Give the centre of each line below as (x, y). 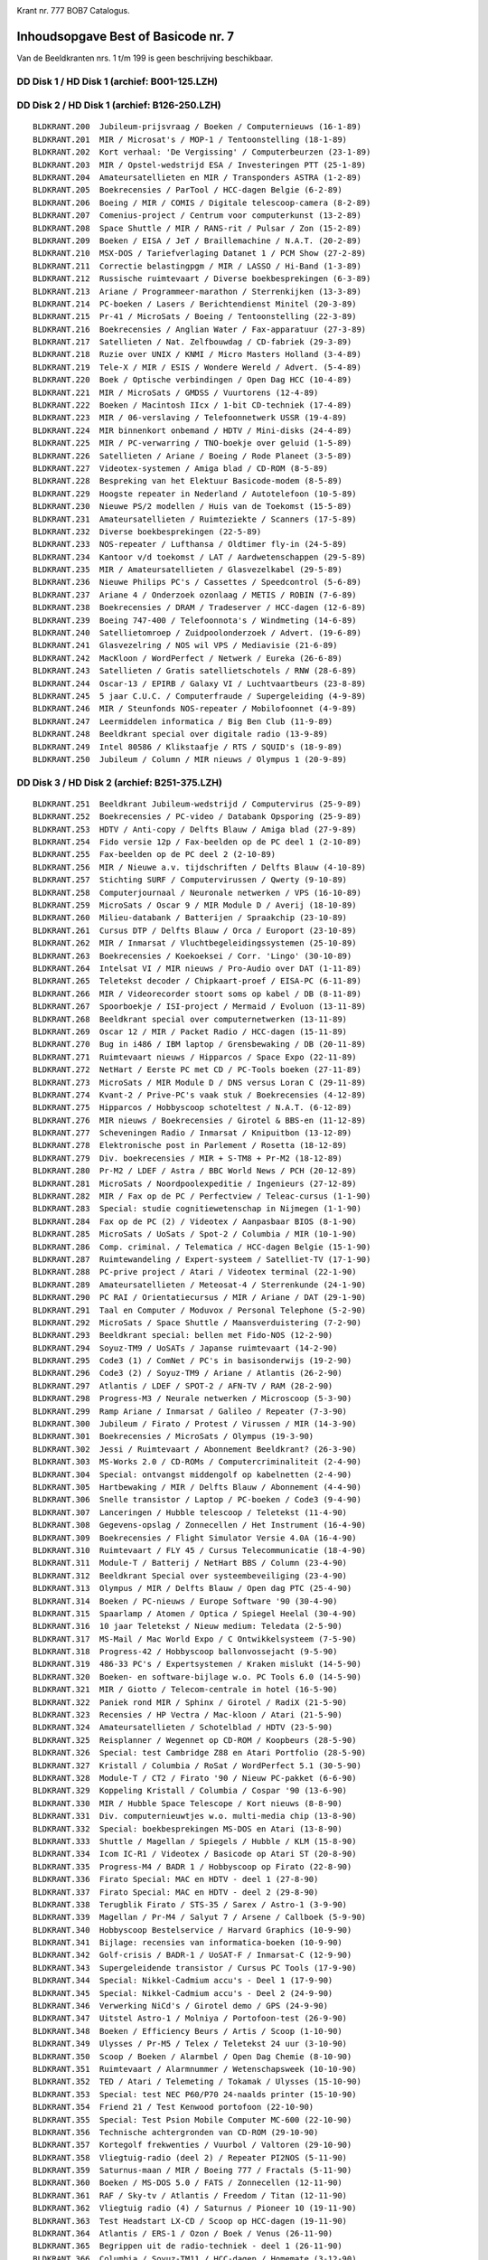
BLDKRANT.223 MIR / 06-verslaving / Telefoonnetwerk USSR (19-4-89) (190, 418)
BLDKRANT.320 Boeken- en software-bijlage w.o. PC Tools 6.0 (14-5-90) (197, 1676)
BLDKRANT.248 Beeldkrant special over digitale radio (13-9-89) (181, 734)
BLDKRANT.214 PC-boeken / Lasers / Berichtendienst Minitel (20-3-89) (195, 304)
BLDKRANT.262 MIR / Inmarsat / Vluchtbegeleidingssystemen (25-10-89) (195, 943)
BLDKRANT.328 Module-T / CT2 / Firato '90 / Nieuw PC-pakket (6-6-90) (195, 1778)
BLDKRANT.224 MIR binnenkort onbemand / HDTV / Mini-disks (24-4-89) (192, 430)
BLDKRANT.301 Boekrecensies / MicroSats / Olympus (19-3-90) (174, 1436)
